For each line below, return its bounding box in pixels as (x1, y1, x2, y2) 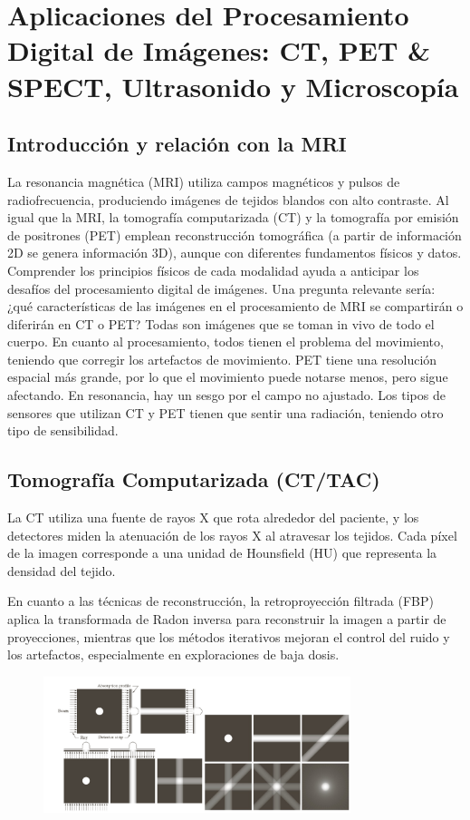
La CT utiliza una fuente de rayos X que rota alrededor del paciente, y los (7, 508, 419, 527)
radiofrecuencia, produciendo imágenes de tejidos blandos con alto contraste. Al (7, 190, 449, 209)
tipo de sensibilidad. (7, 421, 119, 440)
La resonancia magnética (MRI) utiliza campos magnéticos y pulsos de (7, 171, 400, 190)
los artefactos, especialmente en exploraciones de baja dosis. (7, 645, 340, 664)
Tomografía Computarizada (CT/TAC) (7, 465, 380, 493)
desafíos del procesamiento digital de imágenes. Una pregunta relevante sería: (7, 278, 436, 298)
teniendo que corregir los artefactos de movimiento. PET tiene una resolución (7, 349, 437, 368)
